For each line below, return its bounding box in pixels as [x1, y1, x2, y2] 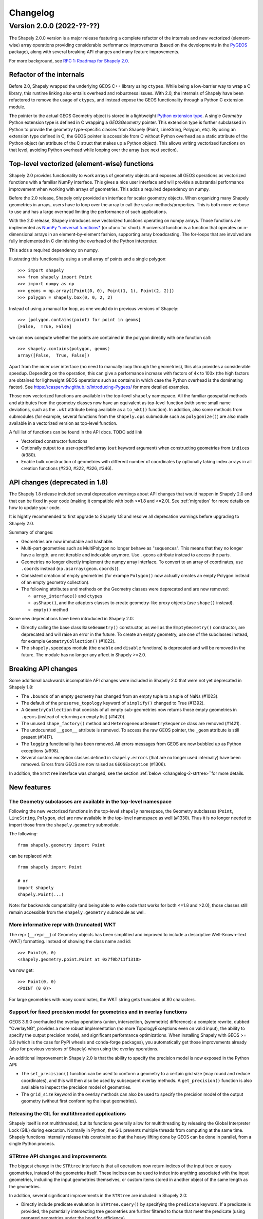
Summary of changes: [9, 530, 54, 535]
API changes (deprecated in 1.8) [9, 478, 108, 487]
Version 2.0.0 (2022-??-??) [9, 21, 100, 30]
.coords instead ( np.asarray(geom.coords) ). [21, 566, 120, 571]
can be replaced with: [9, 853, 53, 859]
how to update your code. [9, 505, 61, 511]
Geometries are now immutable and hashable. [21, 538, 114, 544]
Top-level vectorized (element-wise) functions [9, 159, 154, 168]
